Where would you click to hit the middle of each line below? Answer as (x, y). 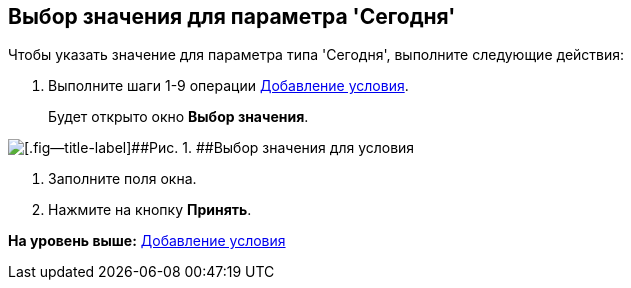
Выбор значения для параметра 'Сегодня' (232, 16)
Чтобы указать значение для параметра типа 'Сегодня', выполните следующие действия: (316, 55)
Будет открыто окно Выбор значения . (178, 117)
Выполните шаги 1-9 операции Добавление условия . (228, 86)
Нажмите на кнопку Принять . (150, 210)
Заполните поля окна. (122, 179)
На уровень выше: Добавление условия (147, 241)
